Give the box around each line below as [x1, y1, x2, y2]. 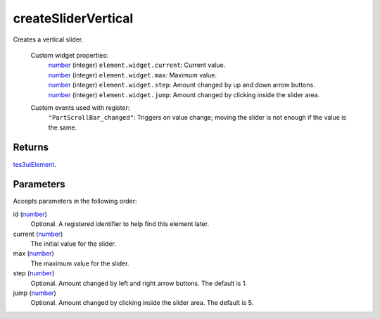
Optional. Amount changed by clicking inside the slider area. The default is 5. [30, 299, 254, 307]
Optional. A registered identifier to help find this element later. [30, 220, 210, 228]
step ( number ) [13, 269, 55, 277]
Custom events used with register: [30, 103, 130, 112]
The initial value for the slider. [30, 239, 116, 248]
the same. [48, 123, 77, 132]
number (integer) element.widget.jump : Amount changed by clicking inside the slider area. [48, 90, 320, 99]
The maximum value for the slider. [30, 259, 129, 268]
